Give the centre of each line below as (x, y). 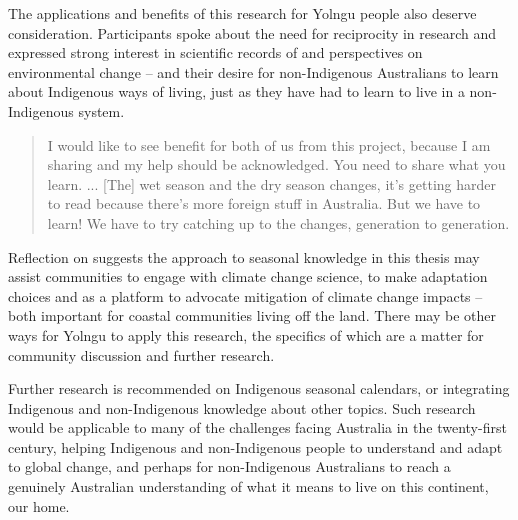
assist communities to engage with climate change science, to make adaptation (248, 276)
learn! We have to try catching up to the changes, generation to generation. (278, 222)
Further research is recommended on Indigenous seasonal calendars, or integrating (259, 388)
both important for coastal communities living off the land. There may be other (252, 315)
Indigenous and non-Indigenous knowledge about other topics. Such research (242, 407)
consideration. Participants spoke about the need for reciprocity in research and (252, 32)
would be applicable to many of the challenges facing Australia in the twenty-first (257, 427)
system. (101, 110)
